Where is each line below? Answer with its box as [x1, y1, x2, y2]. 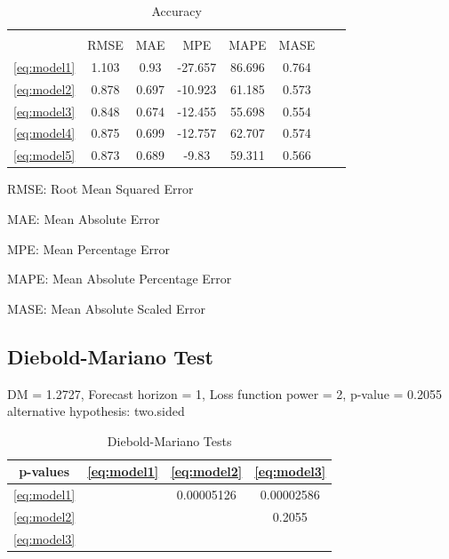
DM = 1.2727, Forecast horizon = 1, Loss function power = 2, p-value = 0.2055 [7, 384, 442, 403]
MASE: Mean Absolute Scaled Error [7, 299, 206, 317]
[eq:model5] [13, 146, 76, 164]
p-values [19, 462, 70, 481]
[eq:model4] [13, 124, 76, 142]
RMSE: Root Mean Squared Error [7, 180, 194, 198]
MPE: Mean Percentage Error [7, 239, 170, 258]
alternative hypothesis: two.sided [7, 402, 185, 420]
